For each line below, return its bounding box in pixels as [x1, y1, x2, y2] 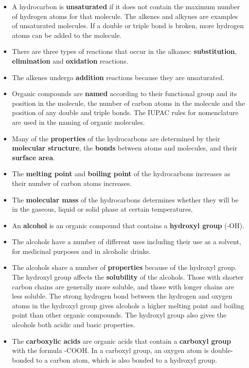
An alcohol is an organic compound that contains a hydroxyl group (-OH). [12, 220, 245, 230]
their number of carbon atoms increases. [12, 178, 132, 188]
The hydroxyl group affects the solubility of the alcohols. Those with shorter [12, 272, 244, 282]
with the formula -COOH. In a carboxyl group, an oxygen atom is [12, 345, 209, 355]
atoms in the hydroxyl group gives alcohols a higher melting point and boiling [12, 300, 244, 310]
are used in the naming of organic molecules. [12, 117, 145, 127]
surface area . [12, 152, 55, 162]
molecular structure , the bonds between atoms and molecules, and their [12, 143, 237, 153]
